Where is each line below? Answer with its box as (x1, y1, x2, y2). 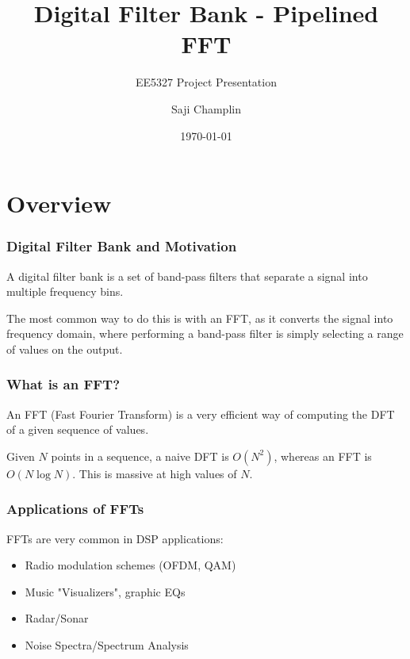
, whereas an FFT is (274, 447, 372, 464)
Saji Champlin (171, 100, 241, 117)
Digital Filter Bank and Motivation (6, 236, 237, 256)
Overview (6, 187, 112, 220)
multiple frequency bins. (6, 283, 124, 300)
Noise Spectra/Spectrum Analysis (25, 637, 189, 653)
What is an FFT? (6, 374, 121, 394)
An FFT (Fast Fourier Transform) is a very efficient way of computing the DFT (6, 405, 395, 422)
